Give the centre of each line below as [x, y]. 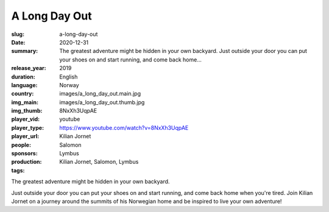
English [69, 77]
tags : [18, 170]
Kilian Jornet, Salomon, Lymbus [99, 162]
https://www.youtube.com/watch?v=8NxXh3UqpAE [124, 127]
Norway [69, 85]
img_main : [25, 102]
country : [23, 94]
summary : [25, 51]
